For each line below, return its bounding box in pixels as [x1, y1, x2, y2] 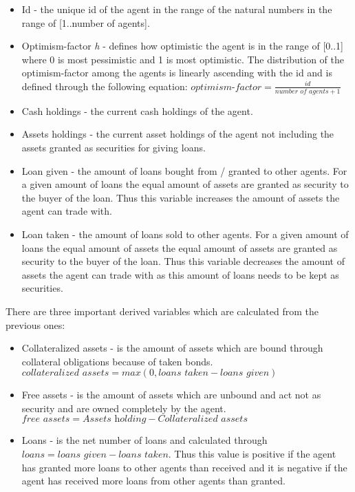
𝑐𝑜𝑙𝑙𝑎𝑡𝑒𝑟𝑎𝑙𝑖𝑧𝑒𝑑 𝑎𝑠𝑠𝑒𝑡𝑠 [21, 368, 109, 378]
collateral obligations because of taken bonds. [21, 354, 213, 368]
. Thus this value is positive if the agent [168, 447, 336, 461]
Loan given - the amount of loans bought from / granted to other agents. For [21, 163, 347, 178]
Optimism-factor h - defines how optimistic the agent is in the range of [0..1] [21, 39, 343, 53]
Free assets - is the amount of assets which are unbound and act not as [21, 387, 321, 402]
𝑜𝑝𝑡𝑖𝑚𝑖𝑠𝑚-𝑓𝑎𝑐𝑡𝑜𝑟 [191, 82, 262, 92]
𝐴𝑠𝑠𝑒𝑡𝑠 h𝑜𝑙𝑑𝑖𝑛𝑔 [83, 414, 147, 425]
